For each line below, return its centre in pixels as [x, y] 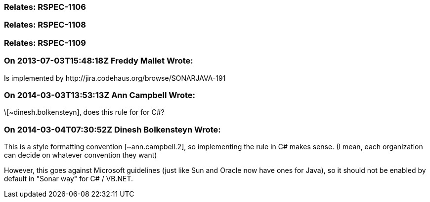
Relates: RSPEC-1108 [45, 25]
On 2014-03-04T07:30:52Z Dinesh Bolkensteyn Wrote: [112, 129]
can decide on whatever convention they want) [81, 155]
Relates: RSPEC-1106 [45, 7]
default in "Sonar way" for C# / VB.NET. [69, 179]
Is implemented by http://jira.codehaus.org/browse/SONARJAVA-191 [115, 78]
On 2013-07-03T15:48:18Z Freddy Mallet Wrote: [99, 61]
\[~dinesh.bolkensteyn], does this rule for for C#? [84, 112]
